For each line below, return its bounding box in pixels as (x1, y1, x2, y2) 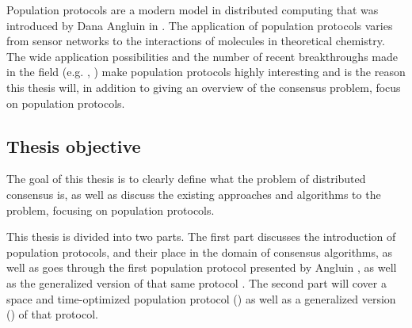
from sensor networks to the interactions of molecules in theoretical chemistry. (6, 32, 385, 49)
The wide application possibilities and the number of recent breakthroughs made (6, 48, 398, 64)
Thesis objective (6, 133, 141, 158)
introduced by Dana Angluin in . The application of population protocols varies (6, 17, 393, 33)
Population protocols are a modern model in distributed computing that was (6, 2, 379, 17)
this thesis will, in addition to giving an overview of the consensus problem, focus (6, 78, 401, 95)
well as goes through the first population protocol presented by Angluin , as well (6, 259, 397, 276)
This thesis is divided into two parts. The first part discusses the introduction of (6, 228, 396, 245)
